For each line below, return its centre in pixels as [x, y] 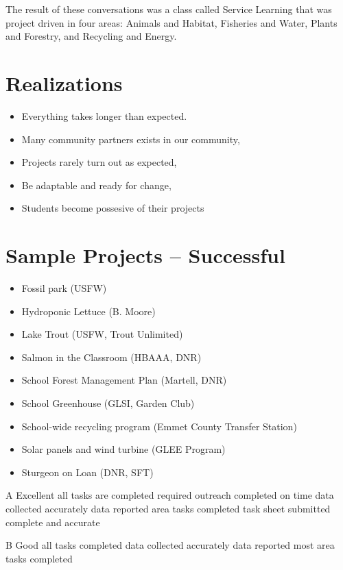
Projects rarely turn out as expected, [99, 162]
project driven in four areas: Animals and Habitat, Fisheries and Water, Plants [171, 22]
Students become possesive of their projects [113, 208]
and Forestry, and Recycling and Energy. [91, 36]
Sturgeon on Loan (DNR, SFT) [87, 472]
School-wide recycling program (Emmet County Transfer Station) [159, 426]
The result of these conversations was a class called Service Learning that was [169, 9]
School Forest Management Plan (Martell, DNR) [124, 380]
